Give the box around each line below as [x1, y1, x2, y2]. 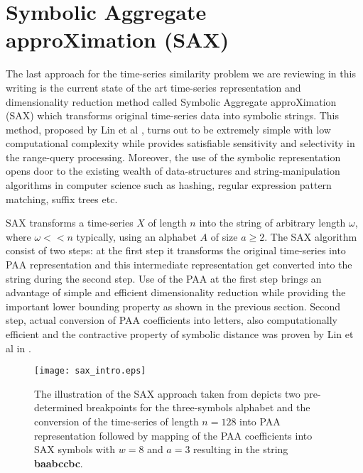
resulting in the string [193, 442, 288, 457]
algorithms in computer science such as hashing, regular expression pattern [6, 178, 332, 192]
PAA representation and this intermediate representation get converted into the [6, 257, 352, 272]
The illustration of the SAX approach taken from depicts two [34, 386, 300, 401]
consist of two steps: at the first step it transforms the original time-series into [6, 243, 346, 258]
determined [34, 400, 83, 415]
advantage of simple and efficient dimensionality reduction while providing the [6, 285, 346, 300]
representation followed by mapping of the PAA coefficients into [34, 428, 313, 442]
